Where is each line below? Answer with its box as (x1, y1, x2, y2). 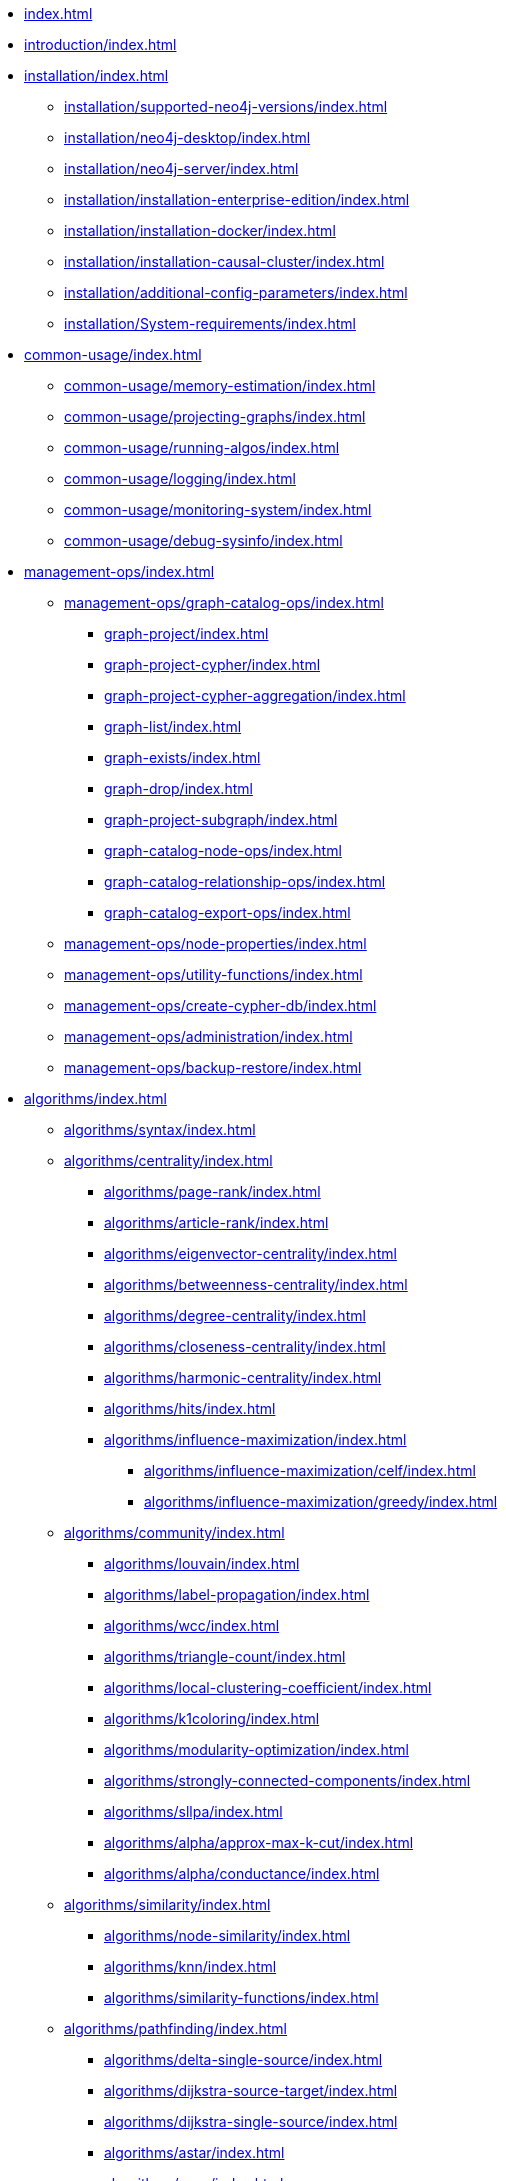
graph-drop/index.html (104, 780, 253, 797)
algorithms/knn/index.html (104, 1958, 277, 1975)
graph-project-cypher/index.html (104, 656, 321, 673)
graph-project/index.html (104, 625, 269, 642)
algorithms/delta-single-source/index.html (104, 2051, 383, 2068)
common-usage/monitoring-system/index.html (64, 501, 372, 518)
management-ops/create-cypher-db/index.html (64, 997, 377, 1014)
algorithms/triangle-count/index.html (104, 1648, 346, 1665)
